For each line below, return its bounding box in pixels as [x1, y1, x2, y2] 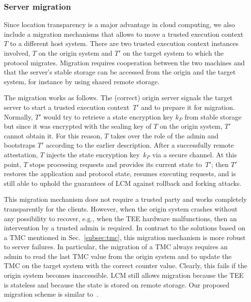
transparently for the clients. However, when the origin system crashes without [4, 203, 238, 213]
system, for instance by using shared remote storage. [4, 76, 160, 86]
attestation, [4, 149, 38, 159]
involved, [4, 48, 31, 58]
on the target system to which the [123, 48, 224, 58]
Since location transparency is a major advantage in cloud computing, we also [4, 19, 235, 30]
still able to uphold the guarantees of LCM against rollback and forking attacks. [4, 178, 242, 188]
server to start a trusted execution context [4, 102, 129, 112]
